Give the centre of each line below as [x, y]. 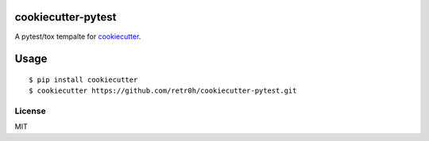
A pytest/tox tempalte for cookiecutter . [78, 36]
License [31, 111]
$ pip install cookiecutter [83, 80]
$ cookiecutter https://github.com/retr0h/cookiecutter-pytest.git [163, 91]
